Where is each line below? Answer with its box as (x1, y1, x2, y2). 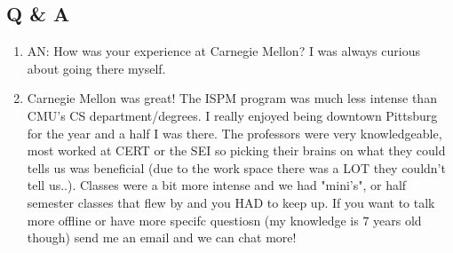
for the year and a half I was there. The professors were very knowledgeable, (27, 123, 442, 142)
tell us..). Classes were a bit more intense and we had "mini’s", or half (27, 176, 407, 194)
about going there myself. (27, 59, 166, 77)
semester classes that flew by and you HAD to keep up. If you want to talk (27, 193, 435, 211)
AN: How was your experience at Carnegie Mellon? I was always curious (27, 42, 420, 60)
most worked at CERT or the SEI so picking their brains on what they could (27, 141, 446, 160)
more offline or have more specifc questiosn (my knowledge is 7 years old (27, 210, 422, 229)
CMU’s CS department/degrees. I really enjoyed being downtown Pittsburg (27, 106, 438, 124)
